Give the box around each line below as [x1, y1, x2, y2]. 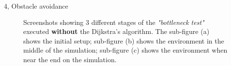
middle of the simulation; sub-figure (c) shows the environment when [23, 45, 228, 55]
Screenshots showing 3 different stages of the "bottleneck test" [23, 17, 204, 27]
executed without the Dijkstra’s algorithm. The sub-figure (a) [23, 26, 210, 36]
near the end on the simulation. [23, 54, 117, 64]
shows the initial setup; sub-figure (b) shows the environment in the [23, 35, 224, 45]
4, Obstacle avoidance [4, 1, 68, 11]
